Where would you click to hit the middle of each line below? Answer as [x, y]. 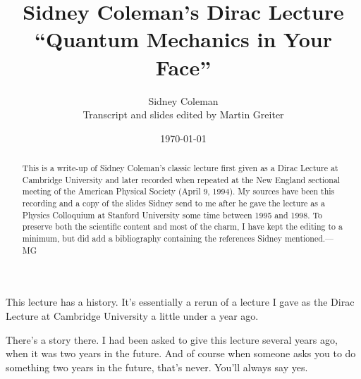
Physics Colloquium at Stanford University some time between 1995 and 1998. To [172, 215]
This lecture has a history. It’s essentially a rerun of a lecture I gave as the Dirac [180, 302]
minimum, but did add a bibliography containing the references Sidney [152, 238]
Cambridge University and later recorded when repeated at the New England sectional [181, 179]
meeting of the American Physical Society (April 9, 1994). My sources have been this [178, 191]
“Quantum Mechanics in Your [183, 39]
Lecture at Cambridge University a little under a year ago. [132, 315]
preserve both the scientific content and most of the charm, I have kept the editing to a [182, 226]
